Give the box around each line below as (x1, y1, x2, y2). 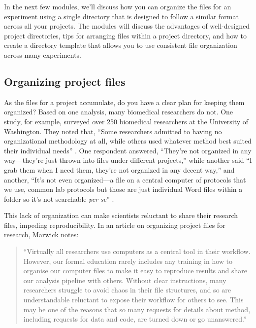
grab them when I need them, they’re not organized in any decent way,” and (4, 164, 235, 175)
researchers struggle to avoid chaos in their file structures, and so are (23, 285, 231, 295)
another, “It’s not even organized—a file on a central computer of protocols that (4, 174, 246, 184)
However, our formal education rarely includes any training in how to (23, 255, 233, 266)
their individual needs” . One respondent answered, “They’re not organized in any (4, 145, 252, 155)
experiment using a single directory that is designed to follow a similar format (4, 11, 239, 21)
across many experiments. (4, 49, 82, 60)
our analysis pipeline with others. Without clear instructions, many (23, 275, 226, 285)
